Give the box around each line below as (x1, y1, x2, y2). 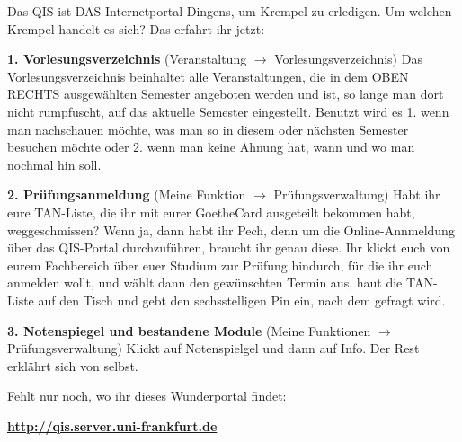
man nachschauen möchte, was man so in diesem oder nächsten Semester (7, 119, 409, 138)
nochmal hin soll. (7, 155, 102, 173)
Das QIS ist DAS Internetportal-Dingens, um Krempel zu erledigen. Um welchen (7, 2, 452, 20)
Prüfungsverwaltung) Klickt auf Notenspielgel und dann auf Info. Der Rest (7, 339, 420, 358)
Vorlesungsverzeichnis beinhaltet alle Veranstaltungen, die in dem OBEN (7, 66, 409, 85)
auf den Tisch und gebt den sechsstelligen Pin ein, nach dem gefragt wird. (38, 290, 446, 309)
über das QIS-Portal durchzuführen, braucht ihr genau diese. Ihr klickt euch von (7, 238, 450, 257)
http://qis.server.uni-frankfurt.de (7, 416, 218, 435)
